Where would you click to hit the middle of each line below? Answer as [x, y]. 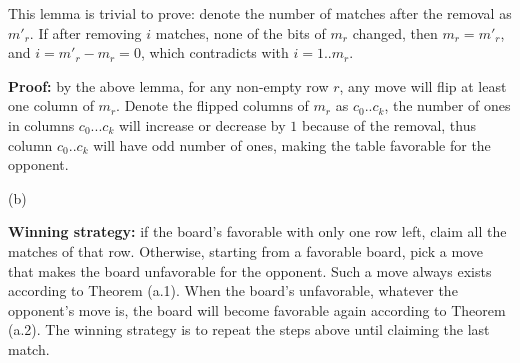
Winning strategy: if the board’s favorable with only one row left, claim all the [257, 231]
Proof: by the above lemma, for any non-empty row [168, 85]
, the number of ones [447, 105]
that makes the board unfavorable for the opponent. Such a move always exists [250, 270]
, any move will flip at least [423, 85]
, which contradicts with [214, 52]
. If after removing [85, 32]
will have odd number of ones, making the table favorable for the [292, 144]
